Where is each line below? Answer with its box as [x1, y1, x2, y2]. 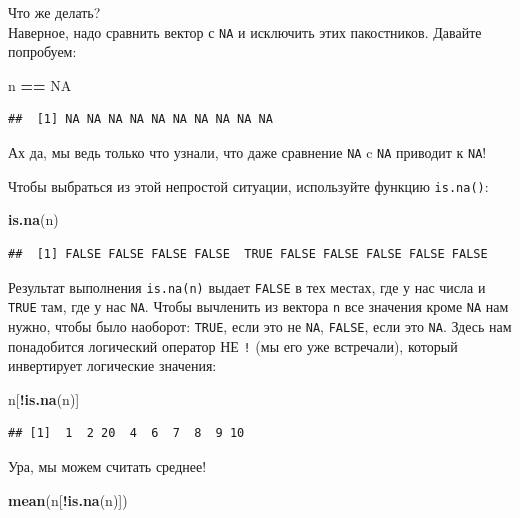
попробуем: [8, 41, 77, 62]
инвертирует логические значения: [8, 355, 217, 376]
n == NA [8, 74, 72, 95]
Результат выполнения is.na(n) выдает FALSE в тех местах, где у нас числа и [8, 276, 486, 297]
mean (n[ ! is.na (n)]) [8, 489, 128, 510]
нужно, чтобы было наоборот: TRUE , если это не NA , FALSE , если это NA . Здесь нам [8, 315, 512, 336]
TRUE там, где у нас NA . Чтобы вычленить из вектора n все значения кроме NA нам [8, 296, 509, 317]
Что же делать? [8, 2, 101, 22]
